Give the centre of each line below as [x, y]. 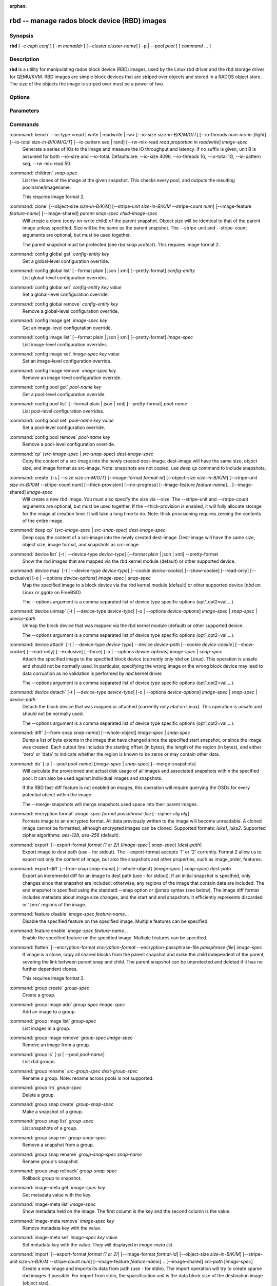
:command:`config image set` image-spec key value [65, 354]
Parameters [24, 111]
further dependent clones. [50, 969]
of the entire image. [43, 521]
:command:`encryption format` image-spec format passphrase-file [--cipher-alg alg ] [99, 814]
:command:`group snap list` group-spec [52, 1121]
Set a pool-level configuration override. [64, 427]
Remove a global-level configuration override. [71, 311]
